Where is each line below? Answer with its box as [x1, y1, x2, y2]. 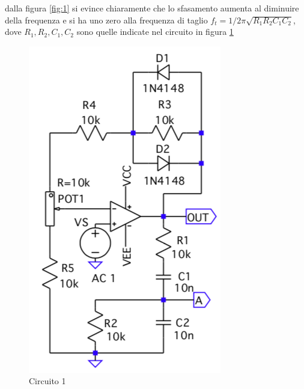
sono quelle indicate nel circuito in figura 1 [76, 25, 234, 38]
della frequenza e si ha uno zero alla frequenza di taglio [5, 13, 208, 26]
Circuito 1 [29, 375, 66, 387]
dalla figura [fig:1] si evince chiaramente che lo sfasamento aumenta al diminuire [5, 2, 299, 14]
